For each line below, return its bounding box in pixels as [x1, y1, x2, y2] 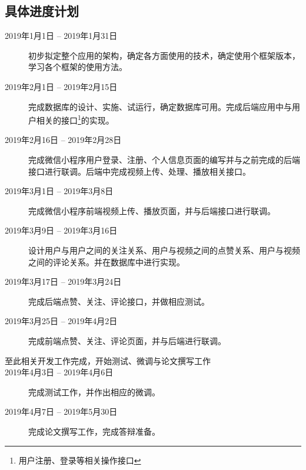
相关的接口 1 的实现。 [36, 112, 114, 126]
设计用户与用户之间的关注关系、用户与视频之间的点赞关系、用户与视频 [28, 244, 300, 256]
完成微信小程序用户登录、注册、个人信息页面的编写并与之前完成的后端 [28, 154, 300, 166]
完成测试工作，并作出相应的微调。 [28, 385, 160, 398]
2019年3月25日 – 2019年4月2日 [5, 315, 118, 327]
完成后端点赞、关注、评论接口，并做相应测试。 [28, 295, 209, 307]
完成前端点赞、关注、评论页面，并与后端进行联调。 [28, 334, 226, 346]
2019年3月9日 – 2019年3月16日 [5, 224, 118, 236]
